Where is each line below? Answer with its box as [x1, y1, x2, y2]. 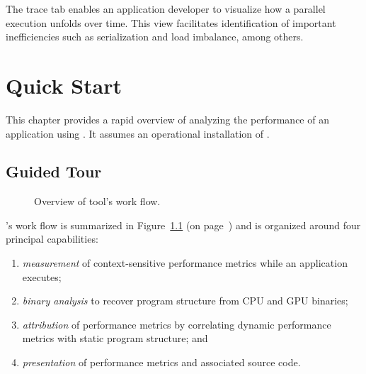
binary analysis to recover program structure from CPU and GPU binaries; [22, 293, 348, 308]
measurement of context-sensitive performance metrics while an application [22, 255, 348, 270]
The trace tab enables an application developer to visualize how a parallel [6, 1, 326, 16]
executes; [22, 269, 62, 284]
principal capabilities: [6, 231, 98, 246]
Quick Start [6, 70, 122, 99]
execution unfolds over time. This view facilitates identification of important [6, 15, 336, 30]
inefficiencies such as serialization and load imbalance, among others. [6, 29, 304, 44]
